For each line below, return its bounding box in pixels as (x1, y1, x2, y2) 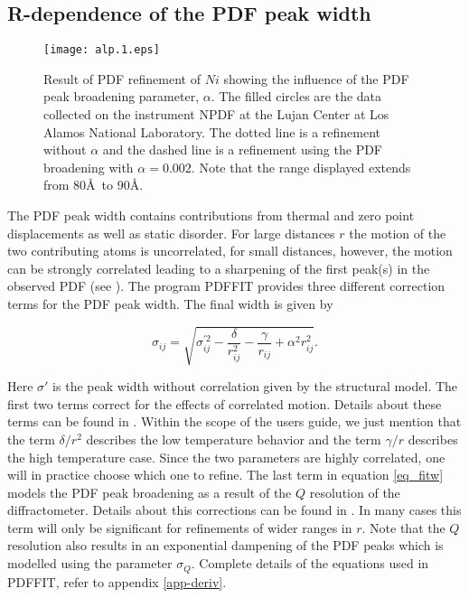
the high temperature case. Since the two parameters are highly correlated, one (7, 447, 446, 466)
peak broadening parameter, (43, 87, 200, 106)
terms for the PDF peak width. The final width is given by (7, 294, 333, 313)
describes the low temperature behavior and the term (86, 429, 381, 448)
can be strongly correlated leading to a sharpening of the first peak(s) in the (7, 258, 430, 277)
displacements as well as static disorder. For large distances (7, 223, 335, 242)
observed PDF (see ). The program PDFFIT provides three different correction (7, 276, 446, 295)
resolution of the (309, 482, 400, 501)
